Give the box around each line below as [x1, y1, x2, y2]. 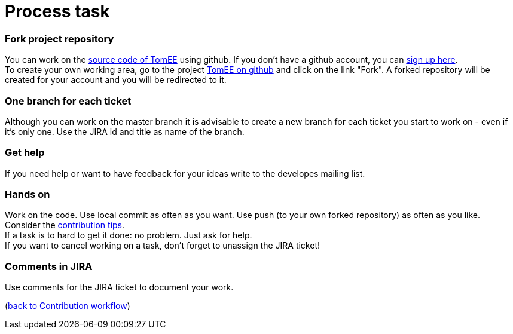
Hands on [5, 188, 50, 200]
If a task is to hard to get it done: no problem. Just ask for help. [5, 230, 252, 241]
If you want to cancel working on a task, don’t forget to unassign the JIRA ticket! [5, 240, 320, 251]
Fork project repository [5, 32, 114, 45]
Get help [5, 146, 45, 159]
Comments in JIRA [5, 260, 93, 272]
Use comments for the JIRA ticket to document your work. [5, 282, 234, 293]
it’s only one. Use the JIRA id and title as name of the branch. [5, 126, 245, 137]
